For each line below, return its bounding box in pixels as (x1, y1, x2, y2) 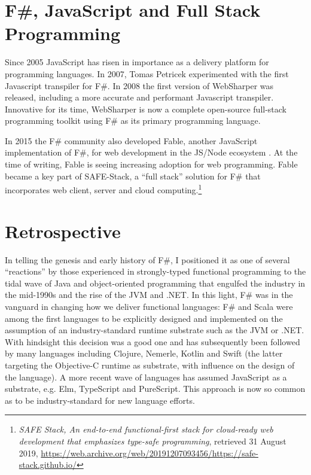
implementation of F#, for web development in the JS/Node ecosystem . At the (5, 146, 298, 159)
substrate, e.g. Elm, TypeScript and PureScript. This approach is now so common (5, 382, 306, 395)
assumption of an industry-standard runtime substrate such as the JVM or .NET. (5, 324, 304, 336)
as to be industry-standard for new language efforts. (5, 394, 195, 406)
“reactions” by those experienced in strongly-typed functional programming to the (5, 265, 306, 278)
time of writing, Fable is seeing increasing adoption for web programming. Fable (5, 158, 298, 170)
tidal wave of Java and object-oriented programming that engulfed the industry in (5, 276, 306, 289)
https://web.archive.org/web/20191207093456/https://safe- (41, 446, 258, 459)
